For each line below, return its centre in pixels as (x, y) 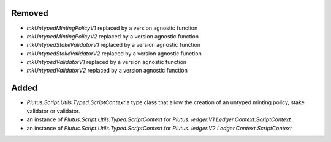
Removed (30, 13)
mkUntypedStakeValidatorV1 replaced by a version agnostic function (114, 45)
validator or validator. (53, 111)
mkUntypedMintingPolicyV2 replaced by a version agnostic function (113, 36)
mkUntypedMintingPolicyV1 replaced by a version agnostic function (112, 28)
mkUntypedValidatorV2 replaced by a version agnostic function (107, 71)
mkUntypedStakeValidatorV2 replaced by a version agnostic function (114, 53)
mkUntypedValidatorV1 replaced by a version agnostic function (107, 62)
